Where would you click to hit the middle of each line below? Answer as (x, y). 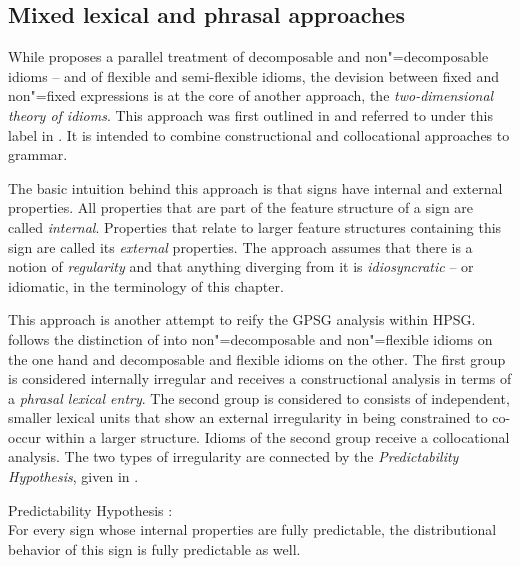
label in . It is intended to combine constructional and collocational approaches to (259, 134)
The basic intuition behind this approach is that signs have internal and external (255, 187)
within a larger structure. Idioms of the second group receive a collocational (277, 436)
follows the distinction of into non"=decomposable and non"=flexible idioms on (250, 338)
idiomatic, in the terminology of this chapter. (146, 285)
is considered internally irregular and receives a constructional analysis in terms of (260, 378)
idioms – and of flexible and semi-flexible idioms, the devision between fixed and (254, 75)
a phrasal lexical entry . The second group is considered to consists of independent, (259, 397)
